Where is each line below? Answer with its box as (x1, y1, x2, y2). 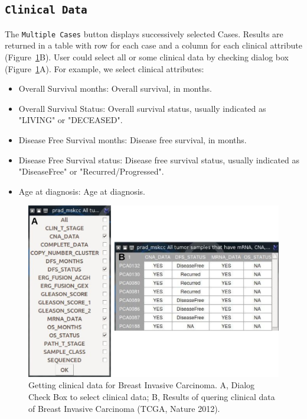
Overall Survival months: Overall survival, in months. (18, 82, 212, 95)
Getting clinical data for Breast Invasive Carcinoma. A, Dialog (28, 379, 255, 391)
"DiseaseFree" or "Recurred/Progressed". (18, 165, 164, 178)
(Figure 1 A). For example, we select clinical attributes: (5, 62, 204, 75)
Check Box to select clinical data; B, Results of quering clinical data (28, 390, 275, 402)
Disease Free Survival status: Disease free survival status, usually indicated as (18, 153, 300, 166)
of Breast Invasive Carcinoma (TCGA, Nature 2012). (28, 402, 220, 414)
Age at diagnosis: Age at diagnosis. (18, 185, 145, 197)
